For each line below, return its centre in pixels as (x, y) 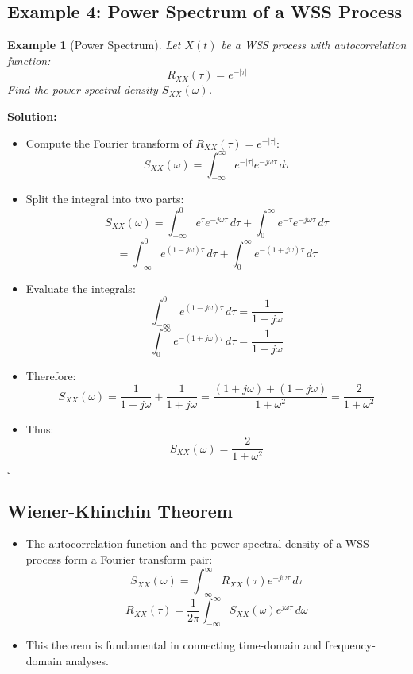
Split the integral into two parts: (105, 199)
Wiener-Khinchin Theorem (120, 510)
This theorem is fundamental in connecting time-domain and (174, 645)
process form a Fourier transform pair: (119, 558)
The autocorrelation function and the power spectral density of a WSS (197, 543)
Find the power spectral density (83, 89)
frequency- (350, 645)
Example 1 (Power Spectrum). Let (94, 45)
